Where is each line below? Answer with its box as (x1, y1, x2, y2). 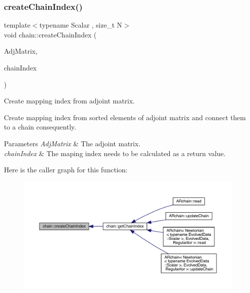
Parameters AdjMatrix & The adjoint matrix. (4, 138, 141, 148)
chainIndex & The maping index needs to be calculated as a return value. (4, 148, 226, 158)
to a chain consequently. (4, 122, 76, 132)
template (4, 20, 31, 30)
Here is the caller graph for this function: (4, 164, 128, 175)
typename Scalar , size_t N (39, 20, 123, 30)
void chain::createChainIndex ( (4, 29, 96, 39)
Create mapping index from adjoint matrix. (4, 96, 135, 106)
